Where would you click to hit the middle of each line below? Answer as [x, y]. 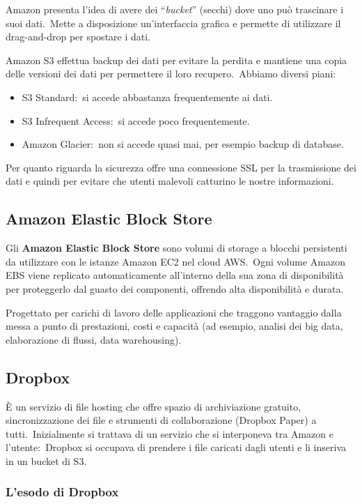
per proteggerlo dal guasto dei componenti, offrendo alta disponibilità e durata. [175, 288]
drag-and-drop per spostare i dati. [78, 37]
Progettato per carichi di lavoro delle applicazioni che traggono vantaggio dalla [174, 312]
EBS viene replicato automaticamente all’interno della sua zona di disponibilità [175, 275]
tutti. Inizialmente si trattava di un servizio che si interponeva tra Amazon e [170, 433]
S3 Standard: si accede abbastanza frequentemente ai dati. [147, 97]
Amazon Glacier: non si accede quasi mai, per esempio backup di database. [183, 144]
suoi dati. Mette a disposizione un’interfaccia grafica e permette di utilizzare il [173, 23]
